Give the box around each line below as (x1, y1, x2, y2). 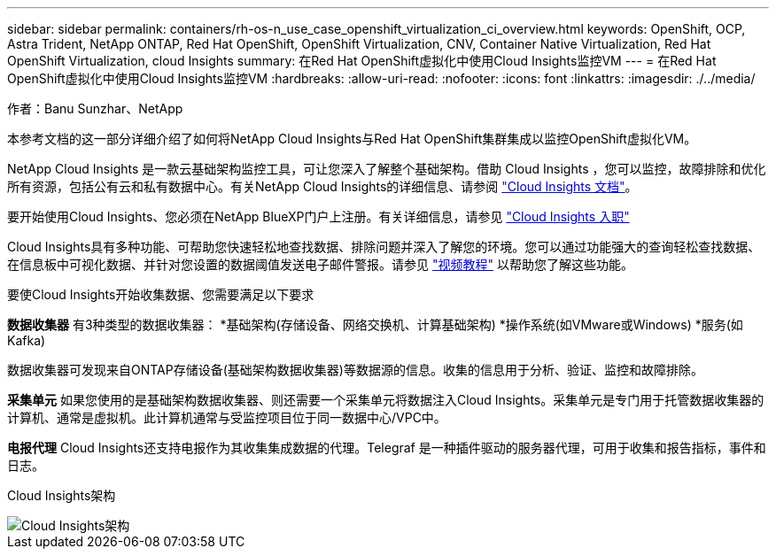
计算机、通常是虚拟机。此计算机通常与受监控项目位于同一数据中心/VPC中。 (7, 410, 446, 425)
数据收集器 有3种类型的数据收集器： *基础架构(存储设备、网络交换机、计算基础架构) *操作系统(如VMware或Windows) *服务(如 (7, 317, 743, 332)
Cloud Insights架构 (7, 488, 116, 503)
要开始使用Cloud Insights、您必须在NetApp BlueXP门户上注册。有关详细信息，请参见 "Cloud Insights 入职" (7, 209, 630, 224)
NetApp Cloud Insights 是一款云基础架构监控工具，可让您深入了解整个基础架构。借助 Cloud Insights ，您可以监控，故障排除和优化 (7, 161, 766, 176)
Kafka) (7, 333, 46, 348)
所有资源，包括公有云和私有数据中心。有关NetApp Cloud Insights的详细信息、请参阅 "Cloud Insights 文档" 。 (7, 179, 638, 194)
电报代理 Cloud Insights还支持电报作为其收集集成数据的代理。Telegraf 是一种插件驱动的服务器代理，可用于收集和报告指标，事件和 (7, 440, 766, 455)
